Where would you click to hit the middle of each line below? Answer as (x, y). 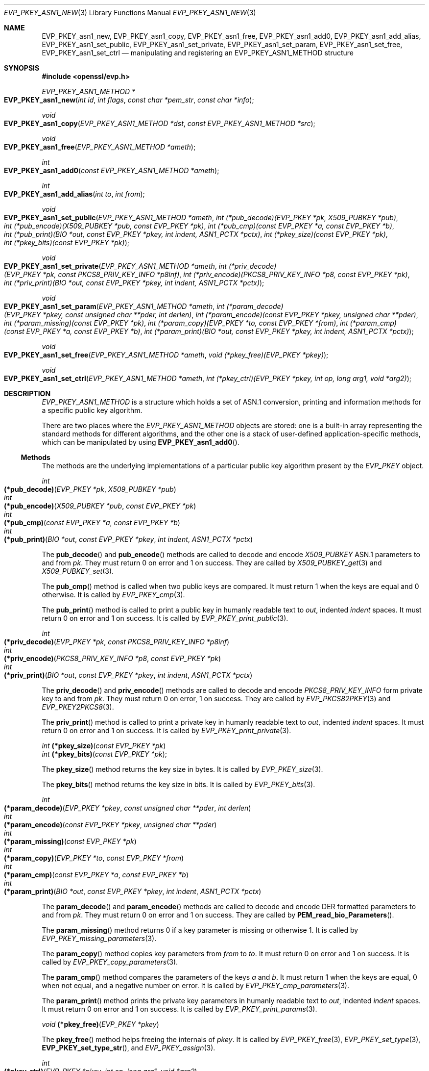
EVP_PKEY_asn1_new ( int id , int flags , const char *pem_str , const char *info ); (129, 100)
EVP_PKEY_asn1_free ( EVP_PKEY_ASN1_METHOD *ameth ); (100, 147)
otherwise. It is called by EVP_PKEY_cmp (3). (113, 595)
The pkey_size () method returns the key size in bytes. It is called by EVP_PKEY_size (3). (182, 769)
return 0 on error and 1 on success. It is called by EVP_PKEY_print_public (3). (165, 618)
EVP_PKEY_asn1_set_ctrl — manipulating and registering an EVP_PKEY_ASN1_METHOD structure (198, 53)
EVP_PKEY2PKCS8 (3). (78, 707)
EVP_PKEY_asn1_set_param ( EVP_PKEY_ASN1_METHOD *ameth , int (114, 306)
